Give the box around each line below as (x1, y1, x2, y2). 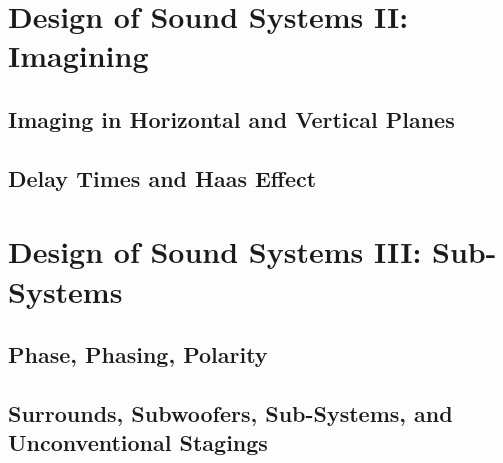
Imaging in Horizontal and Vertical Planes (8, 103, 455, 134)
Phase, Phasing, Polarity (8, 339, 268, 370)
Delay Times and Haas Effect (8, 162, 317, 193)
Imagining (8, 35, 149, 76)
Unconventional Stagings (8, 427, 268, 458)
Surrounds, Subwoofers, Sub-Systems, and (8, 397, 453, 428)
